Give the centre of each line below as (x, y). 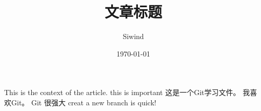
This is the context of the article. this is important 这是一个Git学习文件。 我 (127, 92)
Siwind (133, 36)
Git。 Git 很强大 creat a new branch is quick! (84, 102)
